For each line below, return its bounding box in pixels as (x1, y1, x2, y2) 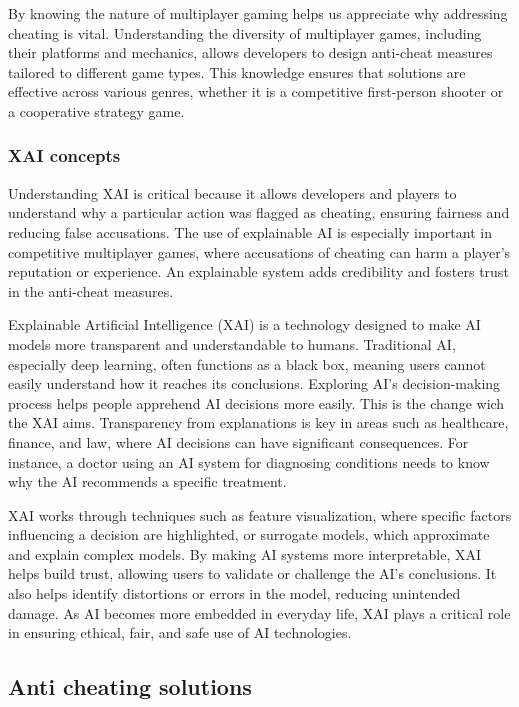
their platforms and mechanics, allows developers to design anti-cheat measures (8, 42, 493, 63)
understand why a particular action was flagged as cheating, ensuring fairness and (8, 202, 510, 223)
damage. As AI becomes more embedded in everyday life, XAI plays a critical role (8, 602, 511, 623)
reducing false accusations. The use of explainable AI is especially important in (8, 221, 492, 242)
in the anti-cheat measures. (8, 280, 174, 301)
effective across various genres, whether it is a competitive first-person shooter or (8, 81, 504, 102)
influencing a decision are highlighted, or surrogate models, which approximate (8, 524, 490, 545)
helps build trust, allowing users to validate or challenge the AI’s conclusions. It (8, 563, 497, 584)
